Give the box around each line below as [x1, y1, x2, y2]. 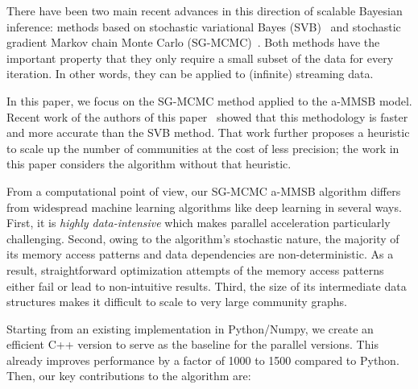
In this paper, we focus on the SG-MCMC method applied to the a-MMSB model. [6, 92, 412, 109]
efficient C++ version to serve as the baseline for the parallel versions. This [6, 336, 379, 353]
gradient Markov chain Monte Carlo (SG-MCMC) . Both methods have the [6, 34, 380, 51]
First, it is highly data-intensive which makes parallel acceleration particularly [6, 214, 391, 231]
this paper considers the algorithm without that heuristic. [6, 155, 292, 172]
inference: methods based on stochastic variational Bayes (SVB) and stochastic [6, 18, 401, 35]
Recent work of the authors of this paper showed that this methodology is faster [6, 108, 408, 125]
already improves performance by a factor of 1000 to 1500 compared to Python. [6, 351, 399, 368]
